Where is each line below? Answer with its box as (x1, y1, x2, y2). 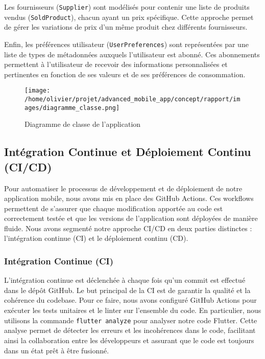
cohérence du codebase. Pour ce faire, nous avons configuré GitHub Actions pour (4, 295, 257, 305)
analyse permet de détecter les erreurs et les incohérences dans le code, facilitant (4, 325, 256, 335)
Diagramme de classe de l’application (25, 119, 141, 129)
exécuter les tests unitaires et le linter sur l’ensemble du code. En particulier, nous (4, 305, 261, 316)
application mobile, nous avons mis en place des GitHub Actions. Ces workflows (4, 193, 254, 204)
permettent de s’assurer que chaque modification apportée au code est (4, 203, 223, 213)
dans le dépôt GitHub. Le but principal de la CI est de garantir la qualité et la (4, 284, 251, 295)
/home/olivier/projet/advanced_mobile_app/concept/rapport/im (25, 96, 240, 103)
